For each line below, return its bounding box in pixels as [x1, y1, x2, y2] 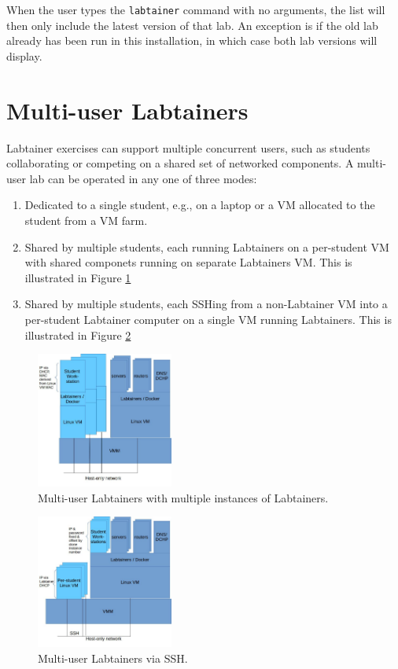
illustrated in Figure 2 [24, 326, 131, 343]
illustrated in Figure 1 [24, 269, 131, 285]
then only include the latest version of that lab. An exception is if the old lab [6, 17, 378, 33]
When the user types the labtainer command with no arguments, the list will [6, 2, 385, 17]
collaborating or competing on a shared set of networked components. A [6, 155, 354, 171]
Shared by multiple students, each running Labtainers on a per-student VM [24, 238, 389, 255]
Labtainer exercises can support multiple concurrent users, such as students [6, 139, 370, 156]
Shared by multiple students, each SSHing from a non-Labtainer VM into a [24, 296, 388, 312]
